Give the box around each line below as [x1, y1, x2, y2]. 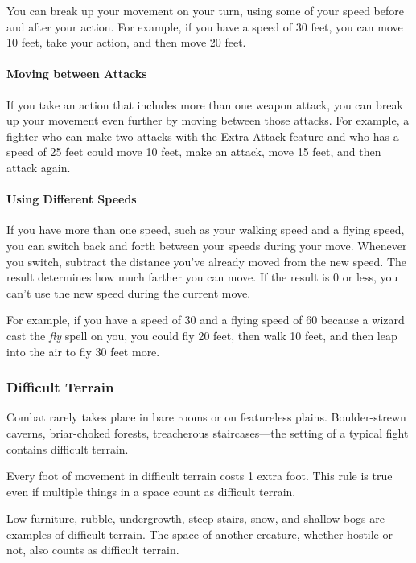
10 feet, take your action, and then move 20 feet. [6, 34, 246, 51]
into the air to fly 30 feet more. [6, 343, 160, 360]
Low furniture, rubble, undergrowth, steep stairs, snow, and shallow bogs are [6, 510, 385, 527]
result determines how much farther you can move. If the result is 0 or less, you [6, 269, 398, 286]
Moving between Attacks [6, 65, 147, 82]
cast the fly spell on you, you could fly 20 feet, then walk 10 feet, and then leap [6, 327, 397, 343]
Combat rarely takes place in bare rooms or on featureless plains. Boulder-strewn [6, 409, 406, 425]
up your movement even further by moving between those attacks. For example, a [6, 112, 410, 129]
